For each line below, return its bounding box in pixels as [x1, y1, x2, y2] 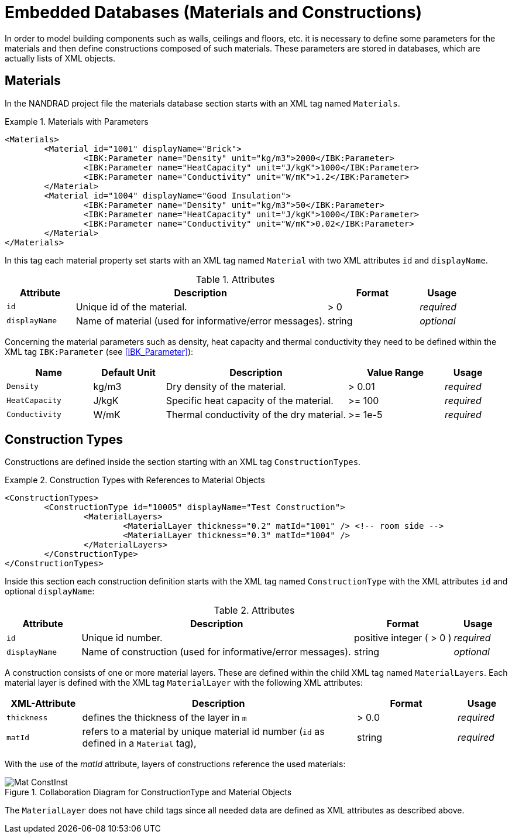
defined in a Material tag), [82, 737, 197, 750]
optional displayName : [5, 586, 95, 597]
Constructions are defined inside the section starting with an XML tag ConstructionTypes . [5, 457, 361, 467]
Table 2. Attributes [214, 604, 295, 617]
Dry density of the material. [166, 380, 286, 392]
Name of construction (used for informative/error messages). [81, 646, 351, 658]
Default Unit [101, 366, 156, 378]
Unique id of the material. [75, 300, 187, 313]
